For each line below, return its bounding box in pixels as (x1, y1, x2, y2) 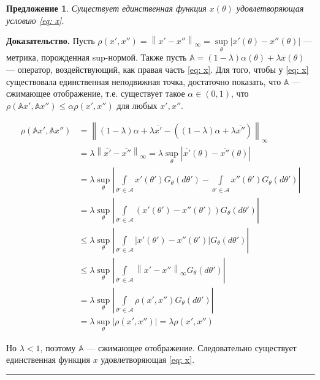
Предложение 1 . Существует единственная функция (6, 2, 207, 14)
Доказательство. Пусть (6, 34, 95, 47)
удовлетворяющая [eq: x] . (101, 353, 195, 366)
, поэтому (40, 341, 76, 354)
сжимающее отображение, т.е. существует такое (6, 87, 185, 100)
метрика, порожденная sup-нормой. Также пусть (6, 51, 187, 64)
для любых (116, 99, 158, 111)
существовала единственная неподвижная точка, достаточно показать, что (6, 75, 281, 88)
